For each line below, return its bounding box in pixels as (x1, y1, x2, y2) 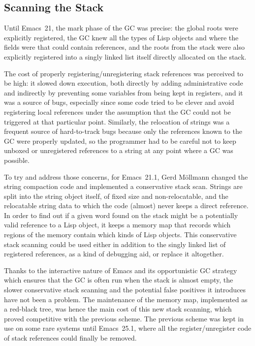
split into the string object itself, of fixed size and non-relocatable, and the (4, 190, 228, 201)
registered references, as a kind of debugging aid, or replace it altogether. (4, 249, 224, 259)
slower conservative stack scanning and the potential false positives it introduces (4, 284, 246, 295)
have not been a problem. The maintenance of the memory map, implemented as (4, 294, 248, 304)
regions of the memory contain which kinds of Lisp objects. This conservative (4, 229, 237, 240)
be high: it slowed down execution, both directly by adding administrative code (4, 78, 243, 88)
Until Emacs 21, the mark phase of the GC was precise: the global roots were (4, 23, 238, 33)
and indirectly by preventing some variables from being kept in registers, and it (4, 87, 243, 97)
